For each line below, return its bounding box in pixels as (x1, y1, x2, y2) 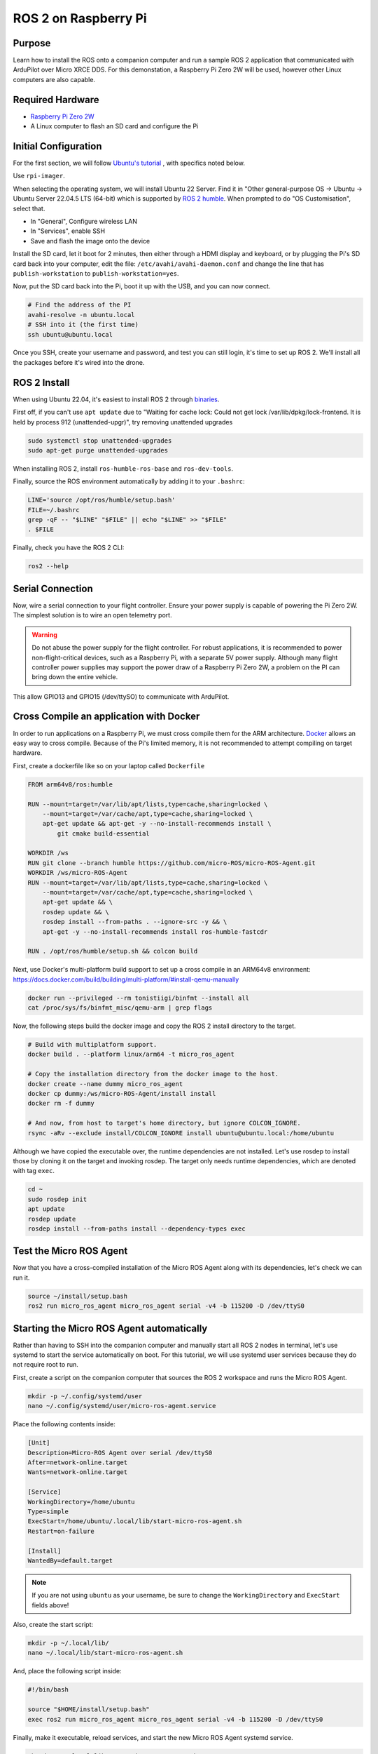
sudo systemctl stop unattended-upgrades (27, 436, 172, 445)
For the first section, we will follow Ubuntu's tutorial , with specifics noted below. (13, 159, 245, 168)
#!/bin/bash (27, 1686, 69, 1694)
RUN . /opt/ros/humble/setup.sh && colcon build (27, 947, 198, 956)
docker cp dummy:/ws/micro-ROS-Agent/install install (27, 1090, 216, 1098)
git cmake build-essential (57, 829, 150, 838)
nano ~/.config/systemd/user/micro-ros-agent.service (27, 1402, 216, 1410)
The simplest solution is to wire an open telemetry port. (13, 611, 172, 620)
